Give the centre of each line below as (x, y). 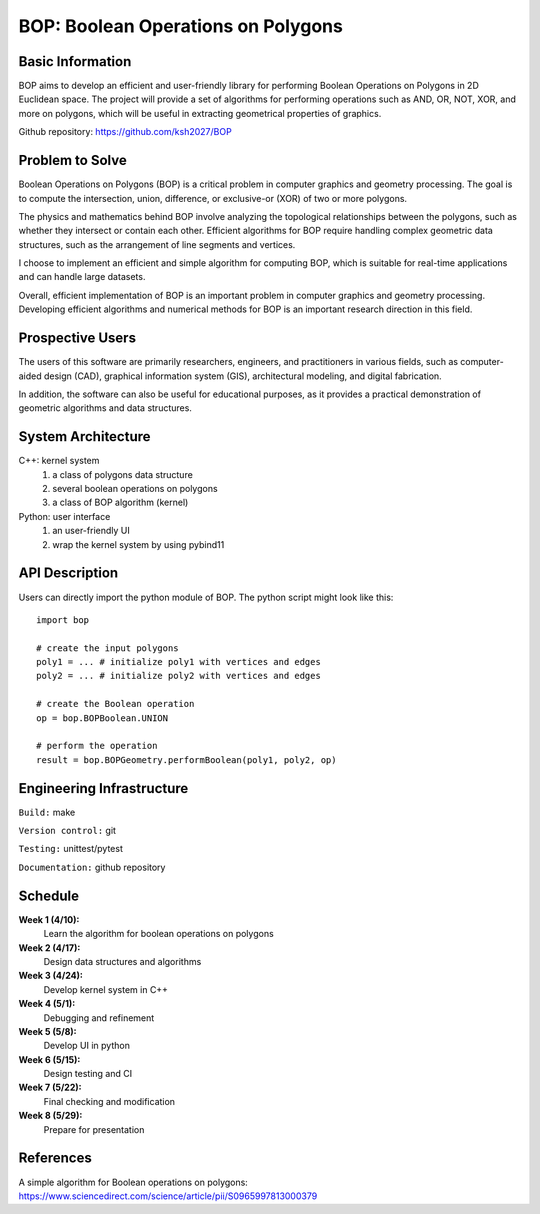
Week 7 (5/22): (50, 1087)
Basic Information (75, 61)
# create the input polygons (107, 648)
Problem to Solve (72, 160)
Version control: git (67, 831)
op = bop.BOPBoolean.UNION (102, 718)
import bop (63, 619)
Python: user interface (64, 516)
